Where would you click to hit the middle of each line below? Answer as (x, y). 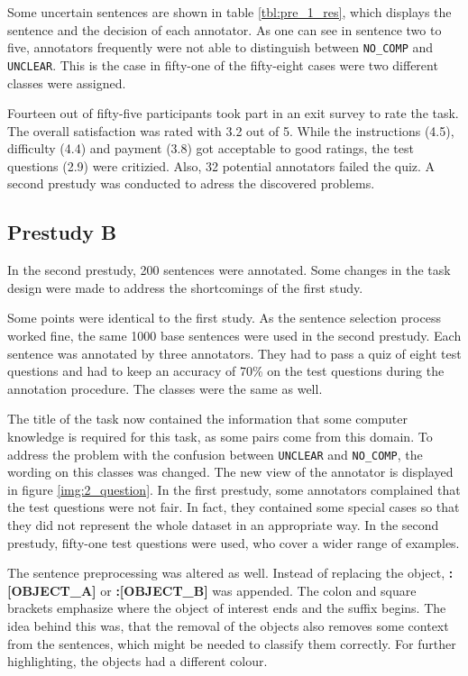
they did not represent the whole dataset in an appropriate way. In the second (223, 525)
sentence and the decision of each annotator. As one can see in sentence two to (225, 29)
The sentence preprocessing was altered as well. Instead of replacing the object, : (230, 573)
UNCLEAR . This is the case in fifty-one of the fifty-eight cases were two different (223, 64)
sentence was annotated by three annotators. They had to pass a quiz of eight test (234, 353)
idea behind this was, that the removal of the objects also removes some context (228, 626)
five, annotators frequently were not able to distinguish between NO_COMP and (220, 47)
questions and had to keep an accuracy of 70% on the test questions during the (226, 371)
